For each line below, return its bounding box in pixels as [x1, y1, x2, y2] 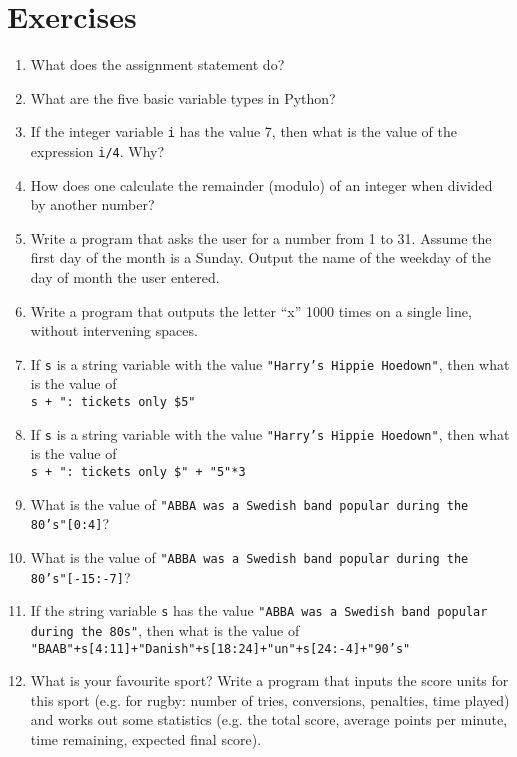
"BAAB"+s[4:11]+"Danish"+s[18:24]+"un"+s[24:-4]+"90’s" [30, 641, 411, 656]
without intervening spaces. [30, 320, 198, 341]
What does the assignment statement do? [30, 54, 285, 75]
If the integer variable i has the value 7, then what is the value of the [30, 121, 458, 142]
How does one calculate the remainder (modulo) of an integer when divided [30, 174, 493, 195]
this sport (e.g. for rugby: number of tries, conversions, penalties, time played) [30, 689, 510, 710]
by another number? [30, 194, 155, 215]
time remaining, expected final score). [30, 728, 262, 749]
